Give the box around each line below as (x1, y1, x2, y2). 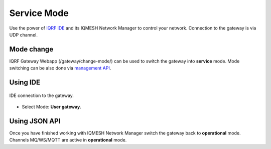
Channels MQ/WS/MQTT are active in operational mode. (9, 137, 127, 143)
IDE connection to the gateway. (9, 92, 74, 98)
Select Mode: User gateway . (22, 104, 81, 110)
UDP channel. (9, 31, 38, 37)
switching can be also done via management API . (9, 65, 111, 71)
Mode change (9, 45, 54, 53)
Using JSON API (9, 116, 61, 125)
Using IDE (9, 78, 40, 87)
